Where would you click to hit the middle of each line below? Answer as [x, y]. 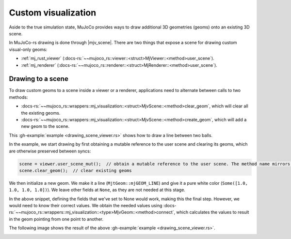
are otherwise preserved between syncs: [50, 151]
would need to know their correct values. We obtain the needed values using [86, 206]
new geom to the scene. [45, 126]
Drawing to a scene [39, 79]
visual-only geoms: [28, 49]
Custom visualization [53, 13]
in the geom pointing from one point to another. [56, 219]
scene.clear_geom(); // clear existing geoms [75, 170]
